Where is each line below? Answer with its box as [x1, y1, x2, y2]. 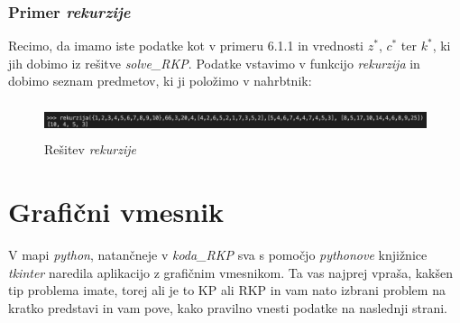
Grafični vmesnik [8, 193, 225, 230]
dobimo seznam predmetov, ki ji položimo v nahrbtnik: [8, 71, 312, 90]
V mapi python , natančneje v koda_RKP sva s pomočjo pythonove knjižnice [8, 245, 428, 264]
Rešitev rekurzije [44, 140, 136, 159]
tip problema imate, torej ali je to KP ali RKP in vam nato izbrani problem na [8, 281, 446, 300]
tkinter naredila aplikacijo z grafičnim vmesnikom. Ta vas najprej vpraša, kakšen [8, 263, 454, 281]
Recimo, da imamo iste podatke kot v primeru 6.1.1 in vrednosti [8, 36, 364, 55]
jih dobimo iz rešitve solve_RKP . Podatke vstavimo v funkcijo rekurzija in [8, 53, 420, 72]
